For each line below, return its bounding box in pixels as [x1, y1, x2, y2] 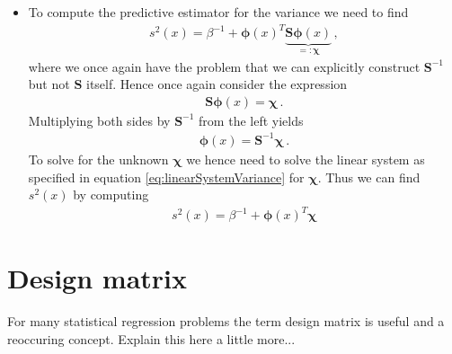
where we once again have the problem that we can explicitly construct [28, 57, 421, 75]
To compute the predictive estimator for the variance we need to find [28, 3, 409, 21]
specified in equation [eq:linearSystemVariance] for [28, 167, 305, 186]
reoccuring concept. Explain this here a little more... [7, 329, 296, 348]
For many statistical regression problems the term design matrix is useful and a [7, 312, 445, 331]
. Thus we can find [317, 167, 421, 186]
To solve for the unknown [28, 149, 169, 168]
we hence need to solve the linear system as [186, 149, 425, 168]
